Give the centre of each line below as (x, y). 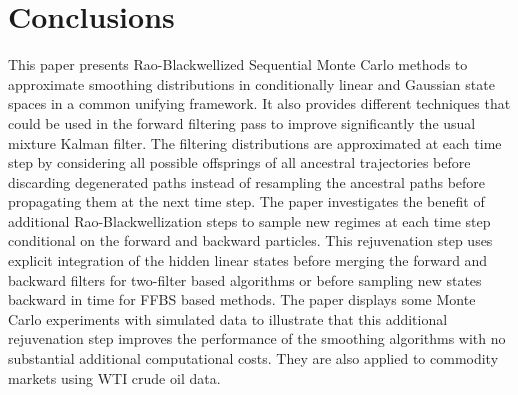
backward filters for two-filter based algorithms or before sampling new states (245, 279)
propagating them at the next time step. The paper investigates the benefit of (246, 201)
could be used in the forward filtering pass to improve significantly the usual (242, 122)
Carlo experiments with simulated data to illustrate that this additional (228, 318)
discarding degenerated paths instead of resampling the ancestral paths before (247, 181)
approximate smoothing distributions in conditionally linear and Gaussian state (251, 83)
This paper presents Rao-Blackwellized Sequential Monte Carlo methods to (238, 64)
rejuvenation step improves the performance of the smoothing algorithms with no (257, 338)
